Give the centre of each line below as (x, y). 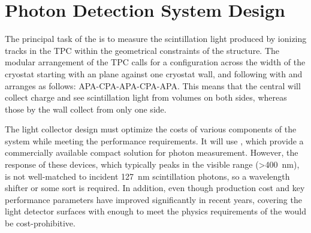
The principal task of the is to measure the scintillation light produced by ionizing (156, 39)
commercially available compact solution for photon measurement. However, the (152, 152)
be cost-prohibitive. (40, 223)
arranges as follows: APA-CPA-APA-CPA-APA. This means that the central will (153, 85)
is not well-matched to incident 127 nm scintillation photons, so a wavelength (147, 176)
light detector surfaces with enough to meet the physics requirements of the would (155, 211)
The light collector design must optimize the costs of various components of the (151, 129)
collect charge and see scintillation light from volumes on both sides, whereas (146, 97)
